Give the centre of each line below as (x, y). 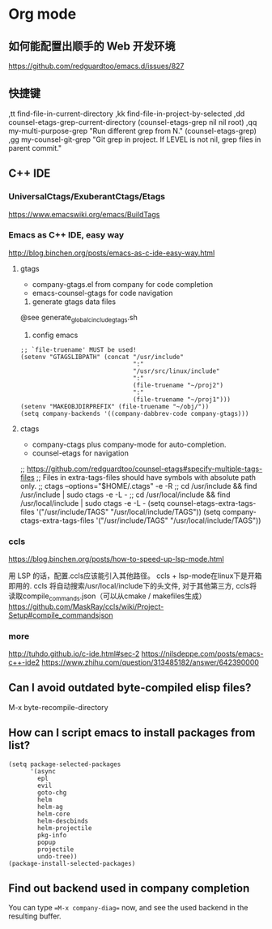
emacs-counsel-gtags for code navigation (102, 293)
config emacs (55, 335)
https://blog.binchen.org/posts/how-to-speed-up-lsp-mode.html (116, 559)
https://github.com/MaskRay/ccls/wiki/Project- (86, 606)
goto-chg (52, 792)
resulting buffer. (35, 916)
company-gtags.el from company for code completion (123, 284)
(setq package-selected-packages (65, 764)
